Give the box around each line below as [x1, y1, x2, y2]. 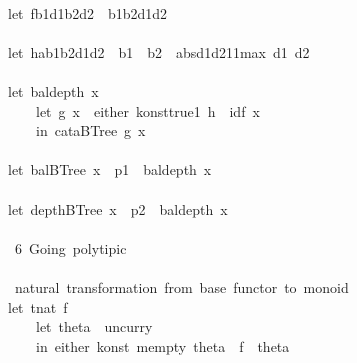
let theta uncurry [35, 316, 153, 337]
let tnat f [7, 296, 68, 317]
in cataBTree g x [35, 120, 146, 141]
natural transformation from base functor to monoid [14, 276, 349, 297]
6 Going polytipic [14, 237, 127, 258]
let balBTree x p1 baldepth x [7, 159, 212, 180]
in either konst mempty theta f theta [35, 335, 290, 356]
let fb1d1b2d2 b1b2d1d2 [7, 2, 168, 23]
